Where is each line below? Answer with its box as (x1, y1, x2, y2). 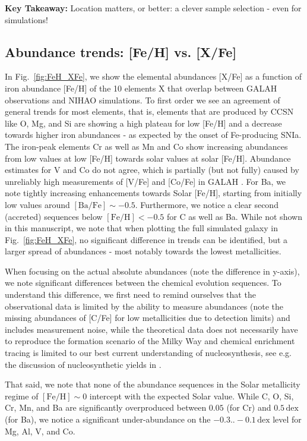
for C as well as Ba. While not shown (166, 210, 302, 222)
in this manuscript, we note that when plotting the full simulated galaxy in (5, 222, 278, 234)
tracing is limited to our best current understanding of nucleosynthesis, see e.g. (5, 346, 292, 359)
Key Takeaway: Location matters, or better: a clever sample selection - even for (5, 2, 302, 14)
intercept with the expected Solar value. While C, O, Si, (89, 389, 294, 402)
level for (273, 413, 302, 426)
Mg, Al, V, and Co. (5, 424, 75, 437)
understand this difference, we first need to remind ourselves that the (5, 288, 256, 301)
